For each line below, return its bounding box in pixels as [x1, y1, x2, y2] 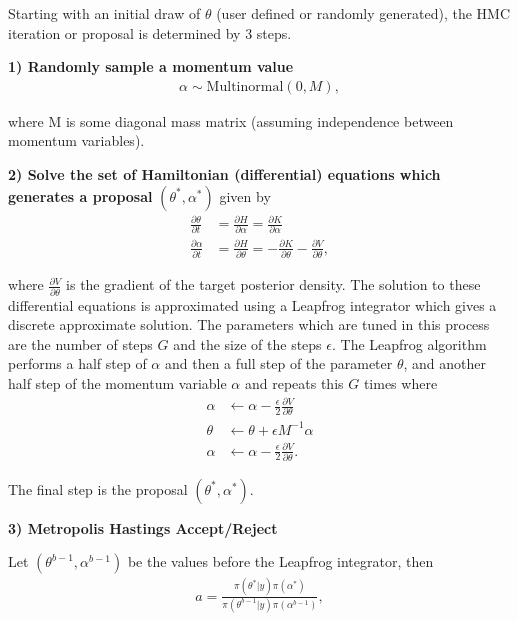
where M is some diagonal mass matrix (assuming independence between [8, 110, 454, 131]
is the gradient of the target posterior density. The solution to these [66, 274, 481, 295]
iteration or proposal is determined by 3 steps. [8, 22, 292, 43]
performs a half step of [8, 353, 147, 374]
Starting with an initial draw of [8, 3, 201, 23]
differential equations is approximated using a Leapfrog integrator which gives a [8, 294, 497, 315]
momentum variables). [8, 130, 145, 151]
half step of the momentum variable [8, 373, 227, 393]
